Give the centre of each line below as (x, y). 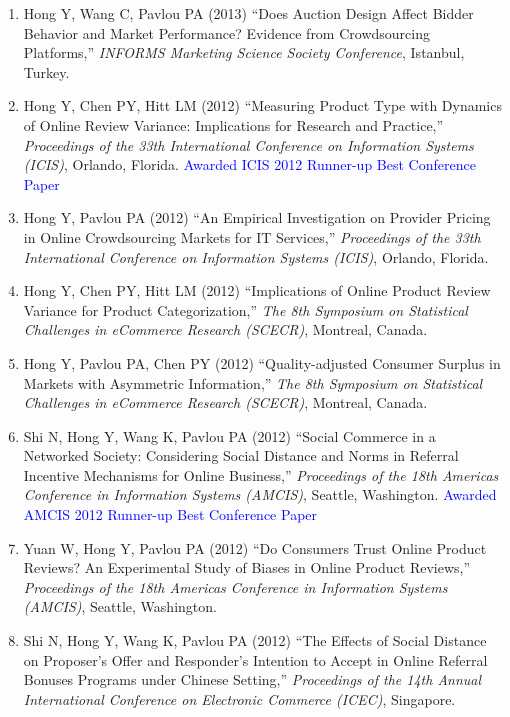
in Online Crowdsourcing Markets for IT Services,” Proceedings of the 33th (252, 236)
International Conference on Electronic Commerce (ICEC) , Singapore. (239, 698)
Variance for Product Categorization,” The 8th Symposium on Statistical (245, 309)
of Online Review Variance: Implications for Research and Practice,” (233, 124)
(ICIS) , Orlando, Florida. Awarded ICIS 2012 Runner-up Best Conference (249, 164)
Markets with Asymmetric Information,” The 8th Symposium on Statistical (253, 382)
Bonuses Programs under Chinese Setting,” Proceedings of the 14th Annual (252, 679)
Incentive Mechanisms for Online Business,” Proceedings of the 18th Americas (261, 474)
